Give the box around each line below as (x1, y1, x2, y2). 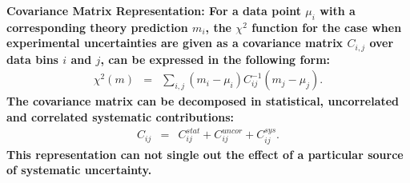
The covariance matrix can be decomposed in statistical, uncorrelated (6, 93, 400, 109)
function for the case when (251, 18, 402, 35)
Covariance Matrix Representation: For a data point (6, 2, 301, 18)
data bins (6, 50, 58, 67)
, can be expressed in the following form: (100, 50, 331, 67)
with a (320, 2, 356, 18)
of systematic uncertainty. (6, 161, 152, 178)
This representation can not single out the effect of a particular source (6, 145, 404, 162)
